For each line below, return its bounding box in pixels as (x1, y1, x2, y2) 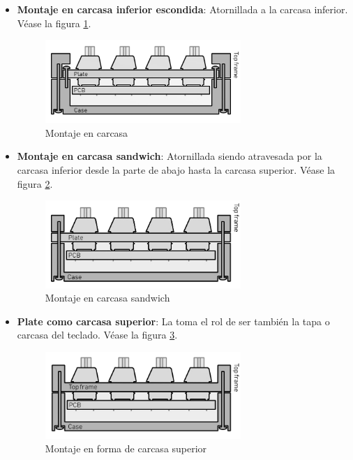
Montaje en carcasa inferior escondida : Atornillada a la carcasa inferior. (17, 2, 348, 16)
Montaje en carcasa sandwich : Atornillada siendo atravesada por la (17, 149, 322, 163)
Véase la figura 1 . (17, 15, 91, 30)
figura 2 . (17, 176, 53, 191)
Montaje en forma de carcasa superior (45, 441, 207, 456)
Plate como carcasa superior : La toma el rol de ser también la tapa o (17, 313, 330, 328)
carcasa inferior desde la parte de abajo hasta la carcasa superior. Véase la (17, 163, 336, 177)
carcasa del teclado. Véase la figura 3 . (17, 327, 178, 342)
